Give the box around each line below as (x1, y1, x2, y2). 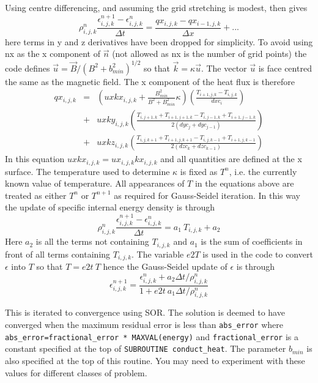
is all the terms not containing (35, 235, 149, 248)
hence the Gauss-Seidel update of (103, 260, 227, 273)
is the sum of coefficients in (201, 235, 303, 248)
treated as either (5, 188, 67, 201)
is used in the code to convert (202, 247, 313, 260)
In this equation (5, 152, 65, 165)
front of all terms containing (5, 247, 111, 260)
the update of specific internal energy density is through (5, 201, 215, 214)
